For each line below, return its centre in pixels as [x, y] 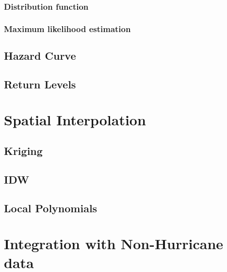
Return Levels [40, 84]
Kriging [23, 151]
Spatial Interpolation [75, 120]
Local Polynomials [51, 208]
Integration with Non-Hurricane [114, 244]
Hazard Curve [40, 56]
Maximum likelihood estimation [67, 28]
